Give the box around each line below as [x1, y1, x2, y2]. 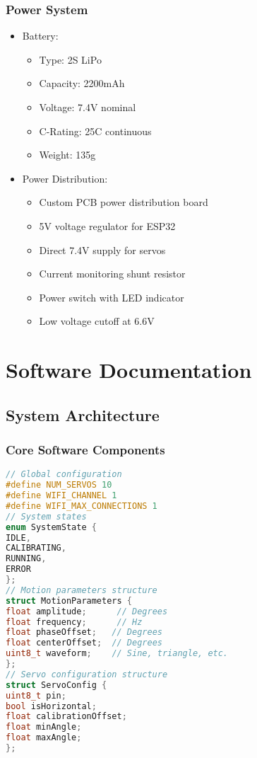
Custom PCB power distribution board [39, 195, 208, 209]
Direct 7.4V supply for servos [39, 242, 166, 257]
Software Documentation [6, 355, 252, 384]
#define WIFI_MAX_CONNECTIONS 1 [6, 500, 157, 511]
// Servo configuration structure [6, 669, 168, 679]
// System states [6, 511, 87, 522]
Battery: [22, 28, 59, 43]
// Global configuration [6, 469, 122, 480]
